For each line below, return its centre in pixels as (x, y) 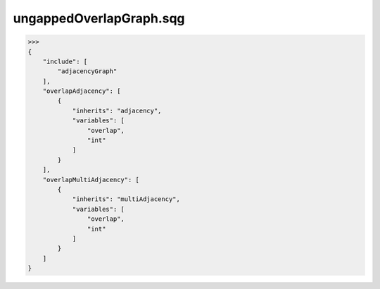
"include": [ (65, 61)
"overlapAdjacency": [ (82, 91)
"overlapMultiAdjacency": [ (91, 180)
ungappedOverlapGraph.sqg (99, 18)
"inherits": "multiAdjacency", (126, 199)
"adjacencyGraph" (87, 71)
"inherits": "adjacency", (117, 110)
